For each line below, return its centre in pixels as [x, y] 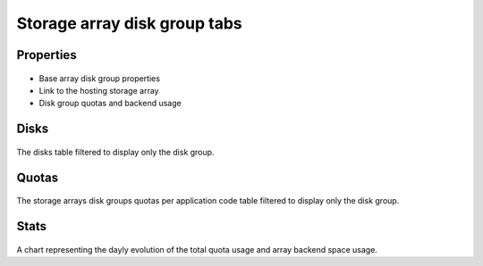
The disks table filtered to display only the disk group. [115, 152]
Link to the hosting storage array [99, 90]
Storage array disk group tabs [129, 23]
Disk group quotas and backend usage [110, 104]
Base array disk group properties [100, 78]
